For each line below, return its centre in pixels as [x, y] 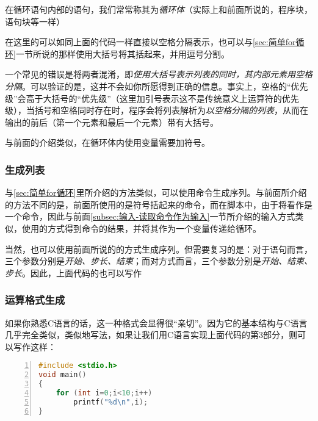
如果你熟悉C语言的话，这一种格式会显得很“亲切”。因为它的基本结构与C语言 [156, 322]
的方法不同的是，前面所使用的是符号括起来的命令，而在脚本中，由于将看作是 [159, 204]
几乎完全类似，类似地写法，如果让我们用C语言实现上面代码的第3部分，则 [151, 335]
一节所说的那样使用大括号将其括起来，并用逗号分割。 [122, 53]
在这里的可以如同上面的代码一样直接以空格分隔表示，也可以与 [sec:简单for [150, 42]
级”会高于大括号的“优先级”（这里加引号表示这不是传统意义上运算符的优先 [152, 98]
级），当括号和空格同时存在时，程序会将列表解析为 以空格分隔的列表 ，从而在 [157, 110]
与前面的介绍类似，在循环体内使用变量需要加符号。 [107, 142]
